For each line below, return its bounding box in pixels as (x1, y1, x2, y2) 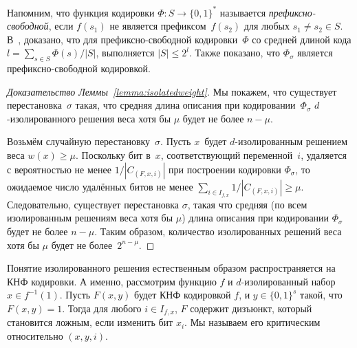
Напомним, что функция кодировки (7, 5, 155, 19)
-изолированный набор (241, 274, 336, 288)
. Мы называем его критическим (184, 315, 321, 329)
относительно (7, 329, 63, 343)
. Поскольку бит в (75, 148, 151, 162)
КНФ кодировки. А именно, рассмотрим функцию (7, 274, 217, 288)
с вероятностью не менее (7, 162, 111, 176)
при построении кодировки (169, 162, 281, 176)
